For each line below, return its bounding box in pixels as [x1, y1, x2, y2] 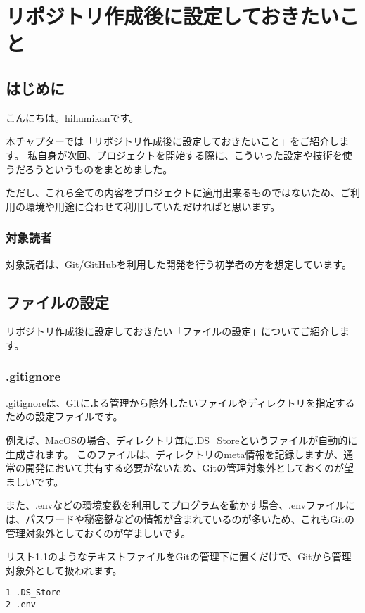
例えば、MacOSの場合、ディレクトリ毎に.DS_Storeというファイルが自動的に [6, 432, 358, 447]
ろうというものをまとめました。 [25, 161, 173, 176]
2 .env [6, 599, 36, 609]
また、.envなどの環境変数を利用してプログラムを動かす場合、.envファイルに [6, 498, 355, 512]
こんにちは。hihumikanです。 [6, 110, 139, 125]
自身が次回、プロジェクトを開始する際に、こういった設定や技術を [37, 147, 342, 162]
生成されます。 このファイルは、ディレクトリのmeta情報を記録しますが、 [6, 446, 344, 461]
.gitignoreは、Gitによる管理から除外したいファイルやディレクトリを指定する [6, 395, 355, 410]
